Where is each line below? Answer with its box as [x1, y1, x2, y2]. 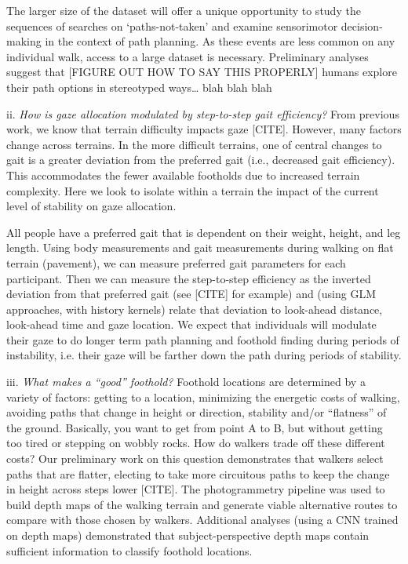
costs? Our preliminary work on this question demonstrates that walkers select [6, 450, 384, 467]
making [6, 33, 42, 49]
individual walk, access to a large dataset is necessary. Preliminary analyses [6, 48, 369, 64]
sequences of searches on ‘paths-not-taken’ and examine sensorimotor [6, 17, 338, 34]
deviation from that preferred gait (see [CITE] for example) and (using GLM [6, 286, 377, 302]
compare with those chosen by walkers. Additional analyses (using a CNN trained [6, 511, 399, 528]
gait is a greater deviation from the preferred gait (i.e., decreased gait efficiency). [6, 151, 395, 168]
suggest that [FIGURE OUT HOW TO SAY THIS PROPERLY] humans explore [6, 64, 397, 80]
